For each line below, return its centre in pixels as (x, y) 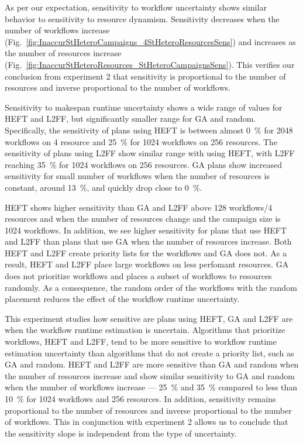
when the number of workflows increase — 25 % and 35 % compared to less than (151, 387)
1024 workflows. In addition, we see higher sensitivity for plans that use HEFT (146, 230)
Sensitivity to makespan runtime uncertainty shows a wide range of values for (144, 107)
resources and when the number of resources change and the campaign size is (143, 219)
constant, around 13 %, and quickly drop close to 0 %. (104, 187)
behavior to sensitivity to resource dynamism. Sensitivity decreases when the (142, 18)
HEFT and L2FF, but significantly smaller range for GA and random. (130, 119)
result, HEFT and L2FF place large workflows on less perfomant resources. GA (147, 264)
